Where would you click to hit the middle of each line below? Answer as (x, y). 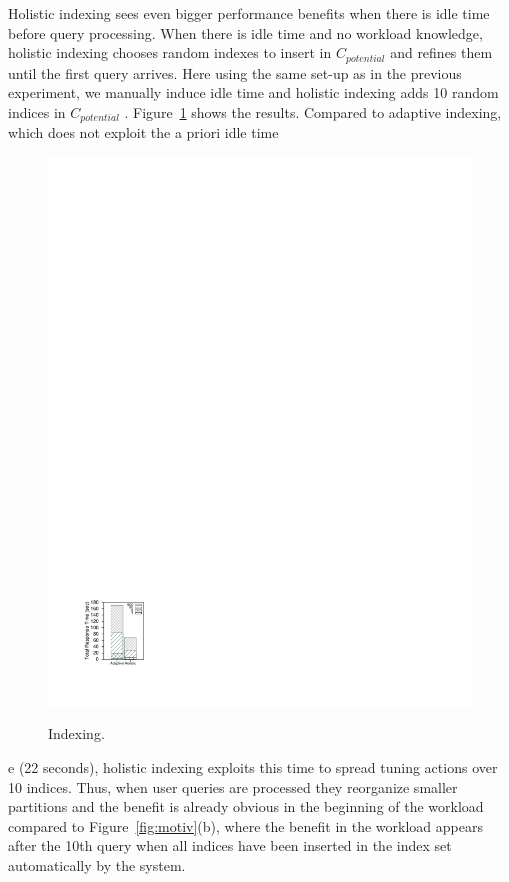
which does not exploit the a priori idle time (143, 132)
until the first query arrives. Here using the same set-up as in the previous (235, 72)
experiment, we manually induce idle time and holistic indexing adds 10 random (253, 92)
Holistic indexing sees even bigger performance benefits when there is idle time (249, 13)
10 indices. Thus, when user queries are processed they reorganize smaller (233, 786)
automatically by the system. (97, 864)
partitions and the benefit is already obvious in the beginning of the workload (246, 806)
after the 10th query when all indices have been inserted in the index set (230, 845)
